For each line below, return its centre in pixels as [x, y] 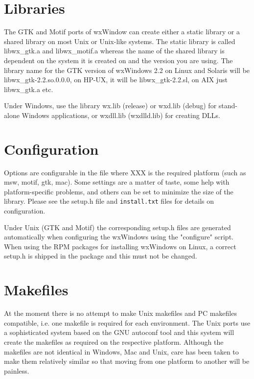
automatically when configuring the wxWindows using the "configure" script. [119, 237]
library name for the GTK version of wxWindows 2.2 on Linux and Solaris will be [127, 70]
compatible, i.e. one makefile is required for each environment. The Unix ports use [127, 322]
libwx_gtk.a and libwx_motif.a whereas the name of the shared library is [114, 51]
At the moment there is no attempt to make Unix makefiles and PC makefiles [120, 313]
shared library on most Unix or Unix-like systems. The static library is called [120, 41]
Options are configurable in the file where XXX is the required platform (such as [125, 172]
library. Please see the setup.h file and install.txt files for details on [109, 201]
